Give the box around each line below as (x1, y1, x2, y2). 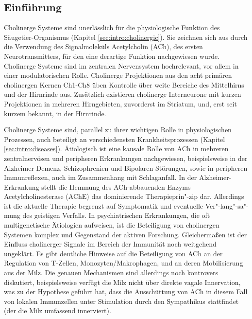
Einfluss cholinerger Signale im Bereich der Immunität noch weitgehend (4, 239, 217, 249)
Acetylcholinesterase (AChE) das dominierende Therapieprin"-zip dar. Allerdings (4, 191, 244, 201)
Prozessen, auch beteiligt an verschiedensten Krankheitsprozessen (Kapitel (4, 134, 225, 144)
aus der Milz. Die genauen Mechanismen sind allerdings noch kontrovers (4, 267, 218, 278)
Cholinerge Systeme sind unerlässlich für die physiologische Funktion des (4, 22, 220, 33)
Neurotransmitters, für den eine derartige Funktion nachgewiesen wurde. (4, 51, 220, 61)
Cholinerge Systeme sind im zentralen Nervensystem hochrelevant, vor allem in (4, 60, 239, 71)
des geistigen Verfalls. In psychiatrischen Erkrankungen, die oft (22, 210, 210, 220)
